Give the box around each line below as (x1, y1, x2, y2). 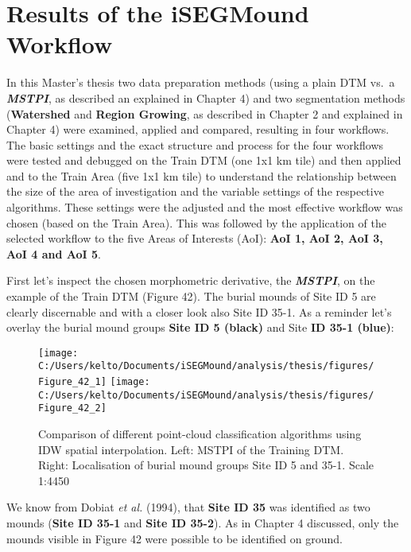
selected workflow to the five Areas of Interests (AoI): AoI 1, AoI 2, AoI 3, (6, 230, 383, 247)
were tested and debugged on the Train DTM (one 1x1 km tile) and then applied (6, 152, 401, 169)
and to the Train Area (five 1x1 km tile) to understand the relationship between (6, 167, 397, 184)
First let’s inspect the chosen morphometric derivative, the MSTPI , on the (6, 272, 375, 289)
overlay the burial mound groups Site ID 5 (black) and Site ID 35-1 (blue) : (6, 319, 394, 336)
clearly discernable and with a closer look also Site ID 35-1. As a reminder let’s (6, 303, 392, 320)
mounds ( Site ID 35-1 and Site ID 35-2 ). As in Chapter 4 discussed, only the (6, 515, 399, 531)
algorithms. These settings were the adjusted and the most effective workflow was (6, 199, 403, 216)
